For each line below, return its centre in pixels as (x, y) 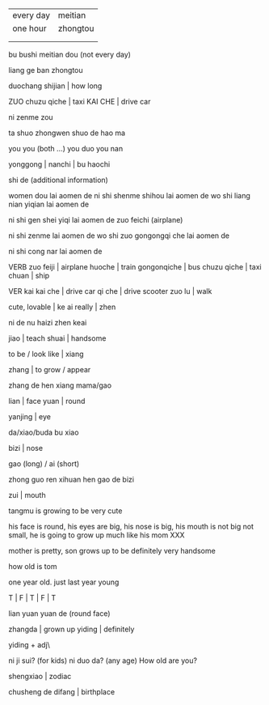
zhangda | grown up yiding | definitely (71, 629)
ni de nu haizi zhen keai (48, 323)
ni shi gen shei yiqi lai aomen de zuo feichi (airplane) (96, 220)
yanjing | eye (29, 417)
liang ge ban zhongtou (46, 70)
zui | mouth (27, 495)
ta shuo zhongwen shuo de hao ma (67, 133)
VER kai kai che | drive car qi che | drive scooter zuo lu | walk (110, 291)
